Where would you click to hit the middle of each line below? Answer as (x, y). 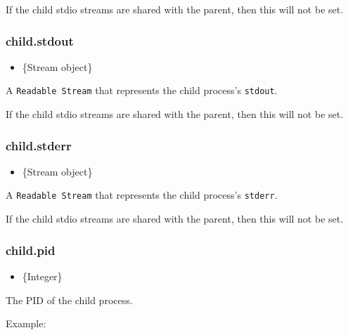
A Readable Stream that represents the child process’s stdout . (142, 90)
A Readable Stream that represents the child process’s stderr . (142, 195)
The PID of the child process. (69, 300)
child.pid (31, 250)
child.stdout (40, 40)
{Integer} (42, 276)
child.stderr (39, 145)
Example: (26, 323)
